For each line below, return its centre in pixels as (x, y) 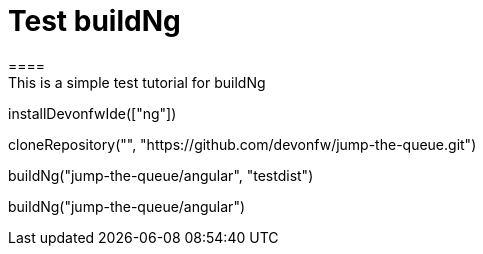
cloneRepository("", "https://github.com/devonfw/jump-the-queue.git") (242, 144)
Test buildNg (94, 21)
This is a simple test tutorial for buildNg (137, 82)
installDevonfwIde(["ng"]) (92, 113)
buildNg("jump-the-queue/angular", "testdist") (161, 175)
